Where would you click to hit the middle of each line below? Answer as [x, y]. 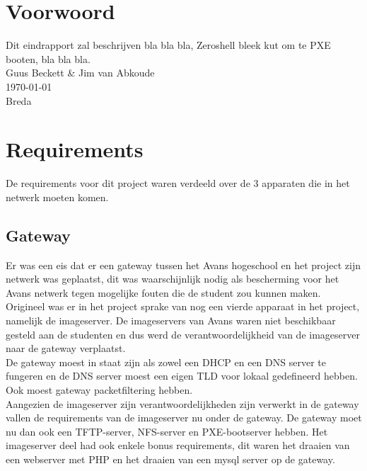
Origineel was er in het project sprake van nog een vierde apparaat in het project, [183, 306]
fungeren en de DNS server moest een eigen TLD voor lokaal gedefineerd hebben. [182, 376]
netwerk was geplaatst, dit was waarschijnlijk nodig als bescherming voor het [173, 279]
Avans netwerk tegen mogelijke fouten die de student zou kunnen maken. [163, 292]
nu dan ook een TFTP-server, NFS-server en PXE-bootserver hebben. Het [167, 431]
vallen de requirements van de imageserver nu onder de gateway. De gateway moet [184, 418]
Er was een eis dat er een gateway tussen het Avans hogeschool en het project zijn [183, 265]
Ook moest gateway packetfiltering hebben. [99, 389]
